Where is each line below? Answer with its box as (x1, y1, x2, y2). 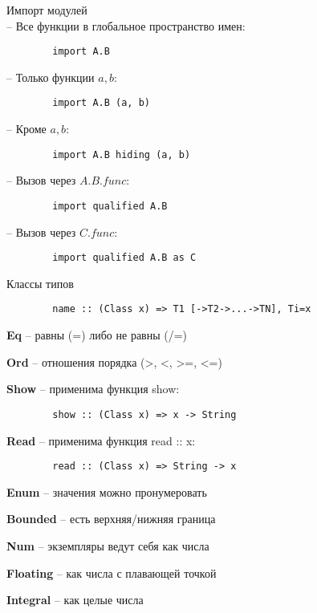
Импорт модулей (6, 2, 87, 18)
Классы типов (6, 274, 74, 291)
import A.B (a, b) (52, 97, 150, 109)
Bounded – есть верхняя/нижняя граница (6, 510, 216, 527)
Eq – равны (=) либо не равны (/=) (6, 327, 188, 343)
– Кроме (6, 120, 47, 137)
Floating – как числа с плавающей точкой (6, 564, 217, 581)
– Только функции (6, 68, 95, 85)
